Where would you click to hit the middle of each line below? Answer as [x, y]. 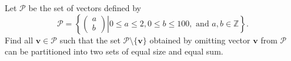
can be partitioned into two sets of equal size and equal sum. [114, 51]
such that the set [90, 40]
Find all [19, 40]
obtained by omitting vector [200, 40]
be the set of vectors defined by [85, 8]
